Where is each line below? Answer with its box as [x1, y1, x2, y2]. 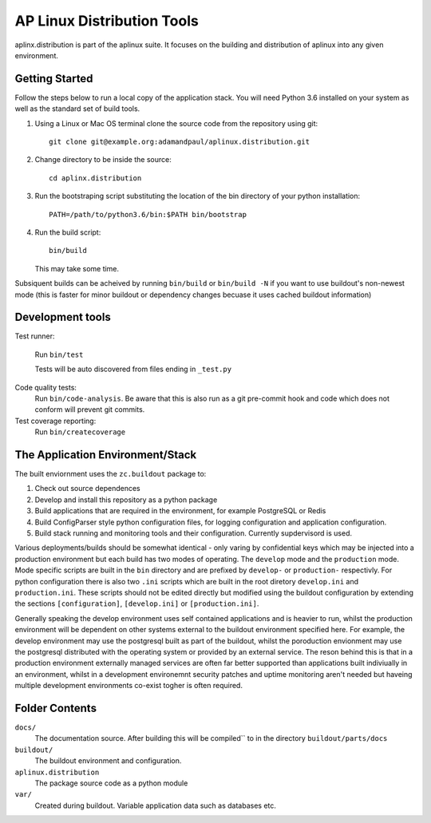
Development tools [14, 311, 111, 324]
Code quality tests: [14, 382, 77, 392]
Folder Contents [14, 701, 97, 714]
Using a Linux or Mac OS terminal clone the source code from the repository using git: [34, 118, 318, 128]
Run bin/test [34, 350, 84, 359]
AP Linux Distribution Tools [14, 12, 199, 30]
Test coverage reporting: [14, 416, 97, 425]
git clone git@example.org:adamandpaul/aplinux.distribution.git [49, 137, 310, 147]
